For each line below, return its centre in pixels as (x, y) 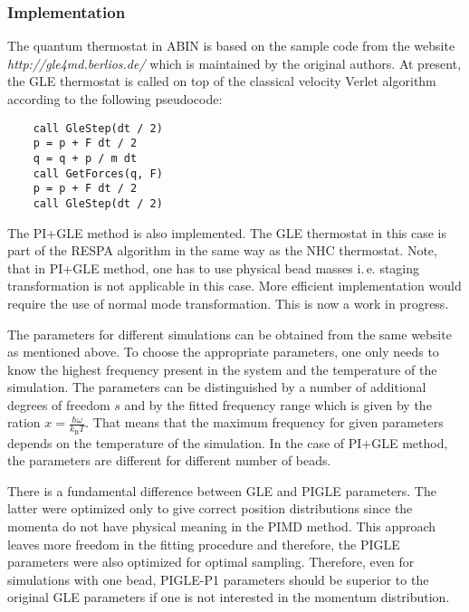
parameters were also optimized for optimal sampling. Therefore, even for (211, 562)
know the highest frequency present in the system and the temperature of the (222, 369)
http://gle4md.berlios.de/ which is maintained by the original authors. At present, (234, 63)
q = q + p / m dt (85, 158)
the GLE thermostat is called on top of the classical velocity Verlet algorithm (222, 81)
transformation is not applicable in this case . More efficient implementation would (234, 286)
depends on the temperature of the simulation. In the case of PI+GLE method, (228, 442)
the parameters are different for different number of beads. (169, 460)
